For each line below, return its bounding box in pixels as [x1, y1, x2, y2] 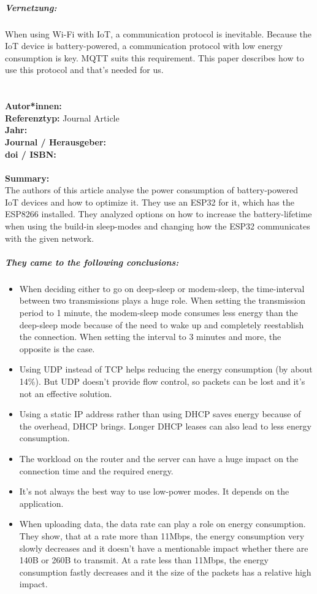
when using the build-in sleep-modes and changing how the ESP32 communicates [5, 220, 310, 233]
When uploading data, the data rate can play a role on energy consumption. [19, 517, 306, 530]
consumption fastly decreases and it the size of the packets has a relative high [19, 565, 311, 578]
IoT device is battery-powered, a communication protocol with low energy [5, 39, 283, 52]
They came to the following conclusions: [5, 255, 179, 268]
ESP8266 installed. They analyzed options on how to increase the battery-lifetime [5, 207, 312, 220]
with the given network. [5, 231, 94, 244]
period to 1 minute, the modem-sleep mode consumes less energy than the [19, 306, 298, 318]
